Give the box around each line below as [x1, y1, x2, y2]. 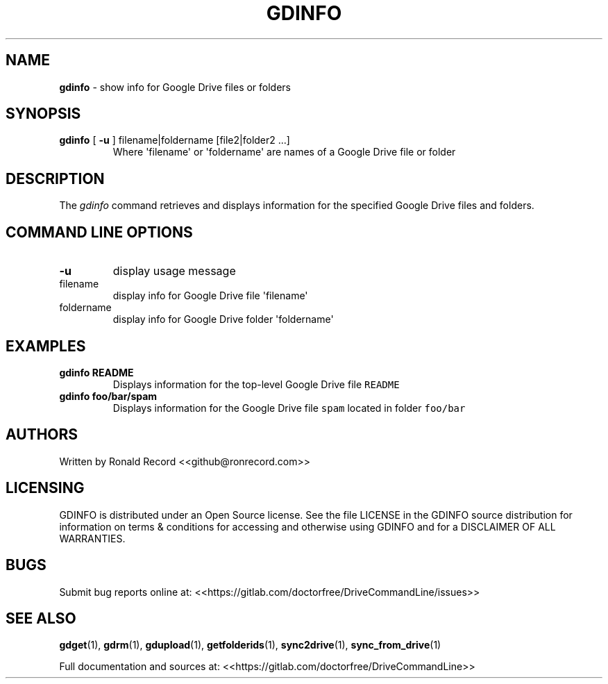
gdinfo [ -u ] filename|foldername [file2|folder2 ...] [59, 134, 290, 147]
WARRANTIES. [59, 532, 126, 544]
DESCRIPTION [6, 169, 105, 187]
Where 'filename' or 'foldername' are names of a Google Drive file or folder [112, 146, 456, 158]
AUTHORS [6, 426, 78, 444]
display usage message [112, 264, 236, 278]
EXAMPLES [6, 337, 86, 355]
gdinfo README [59, 366, 134, 378]
